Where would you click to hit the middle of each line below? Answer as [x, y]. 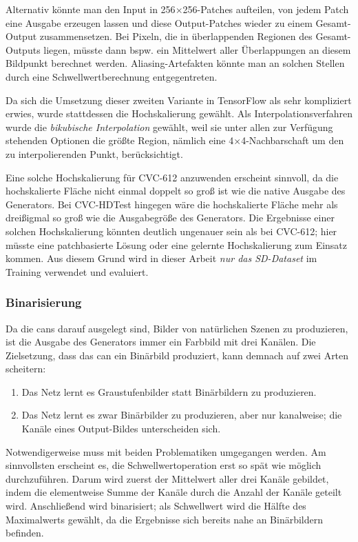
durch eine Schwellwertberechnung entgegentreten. [112, 76]
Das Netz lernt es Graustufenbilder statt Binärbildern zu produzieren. [169, 391]
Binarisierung [44, 302]
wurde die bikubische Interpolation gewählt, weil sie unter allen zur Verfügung [169, 127]
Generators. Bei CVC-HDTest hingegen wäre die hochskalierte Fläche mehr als [172, 204]
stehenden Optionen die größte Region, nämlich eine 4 [120, 140]
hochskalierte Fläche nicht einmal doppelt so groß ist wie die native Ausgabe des [176, 191]
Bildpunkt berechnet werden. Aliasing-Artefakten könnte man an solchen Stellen [175, 63]
